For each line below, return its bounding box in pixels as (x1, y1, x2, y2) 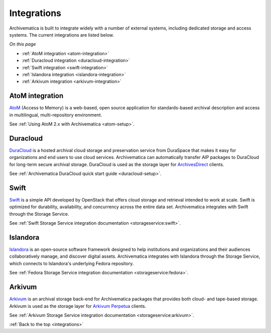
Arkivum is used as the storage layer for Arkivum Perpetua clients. (9, 303, 147, 309)
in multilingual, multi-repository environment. (9, 112, 102, 118)
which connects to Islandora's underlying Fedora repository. (9, 260, 134, 266)
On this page (9, 41, 36, 47)
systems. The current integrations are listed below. (9, 32, 114, 38)
